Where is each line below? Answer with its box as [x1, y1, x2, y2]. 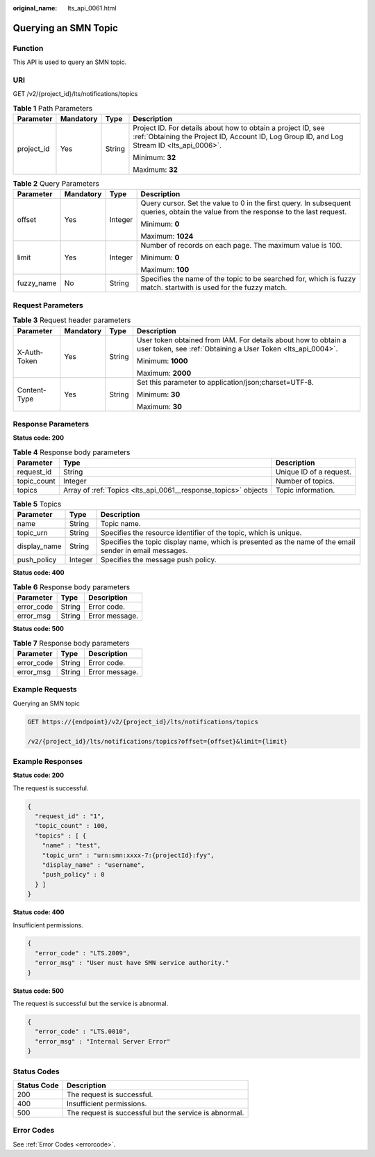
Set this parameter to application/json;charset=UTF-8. [136, 377, 314, 387]
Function [12, 43, 44, 53]
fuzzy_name [17, 278, 57, 288]
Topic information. [275, 486, 335, 495]
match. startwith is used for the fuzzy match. [140, 282, 287, 292]
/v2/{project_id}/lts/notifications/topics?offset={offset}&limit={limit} [27, 737, 288, 745]
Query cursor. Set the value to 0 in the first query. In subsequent [140, 198, 351, 208]
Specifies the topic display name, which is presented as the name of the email [100, 537, 356, 547]
